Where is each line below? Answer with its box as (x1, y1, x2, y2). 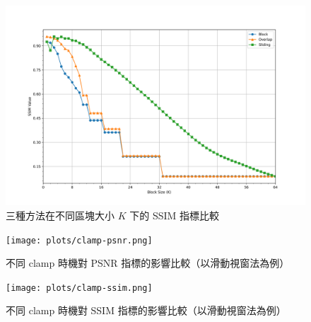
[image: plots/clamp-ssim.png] (6, 282, 153, 293)
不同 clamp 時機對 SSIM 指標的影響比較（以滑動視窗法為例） (6, 303, 286, 318)
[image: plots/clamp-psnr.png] (6, 235, 153, 246)
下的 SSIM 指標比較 (129, 207, 220, 222)
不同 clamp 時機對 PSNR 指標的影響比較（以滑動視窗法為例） (6, 255, 290, 270)
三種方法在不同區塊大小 (6, 207, 115, 222)
